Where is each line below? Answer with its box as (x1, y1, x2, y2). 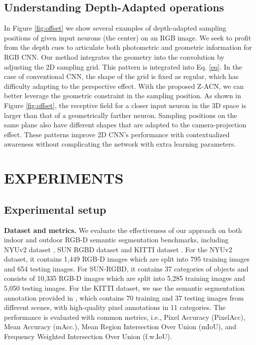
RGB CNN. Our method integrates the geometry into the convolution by (4, 51, 224, 62)
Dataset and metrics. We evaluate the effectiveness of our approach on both (4, 225, 242, 235)
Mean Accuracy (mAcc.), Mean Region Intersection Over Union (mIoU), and (4, 321, 236, 332)
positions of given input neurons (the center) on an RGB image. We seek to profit (4, 32, 252, 42)
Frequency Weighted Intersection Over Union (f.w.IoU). (4, 331, 172, 342)
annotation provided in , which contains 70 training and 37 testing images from (4, 292, 244, 303)
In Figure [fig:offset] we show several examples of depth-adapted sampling (4, 23, 226, 33)
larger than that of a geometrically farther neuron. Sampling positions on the (4, 110, 237, 120)
